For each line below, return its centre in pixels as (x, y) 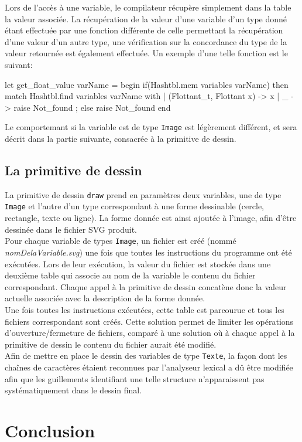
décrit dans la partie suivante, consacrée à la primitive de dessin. (121, 138)
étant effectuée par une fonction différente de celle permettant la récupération (144, 30)
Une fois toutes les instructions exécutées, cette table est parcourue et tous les (145, 309)
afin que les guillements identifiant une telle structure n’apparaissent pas (135, 378)
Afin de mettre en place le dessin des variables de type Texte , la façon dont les (146, 356)
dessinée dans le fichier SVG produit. (71, 229)
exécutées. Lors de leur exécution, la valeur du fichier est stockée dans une (138, 263)
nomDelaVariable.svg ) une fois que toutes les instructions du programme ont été (148, 252)
